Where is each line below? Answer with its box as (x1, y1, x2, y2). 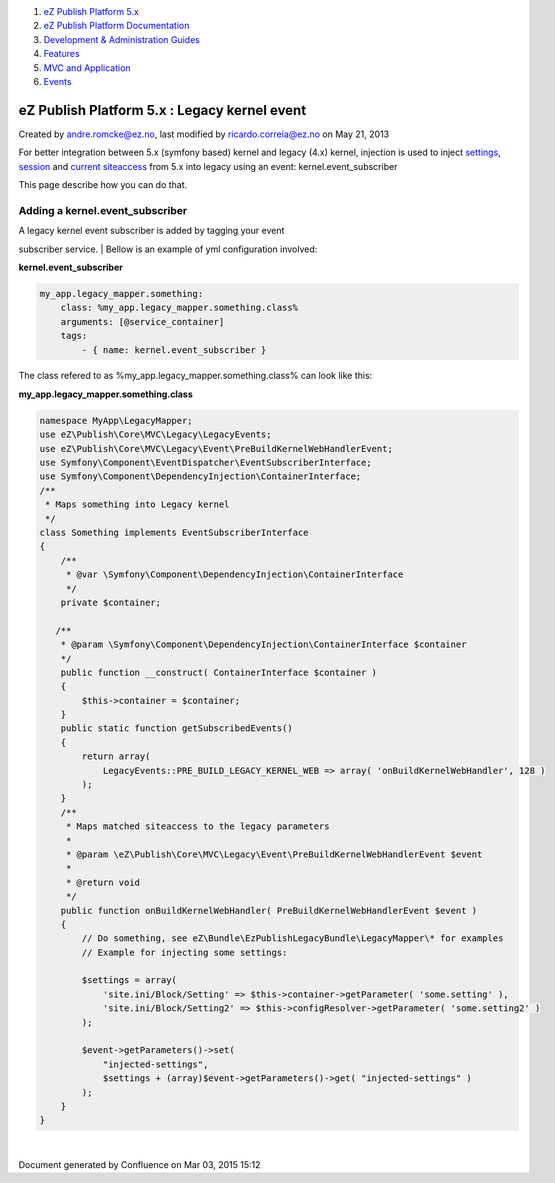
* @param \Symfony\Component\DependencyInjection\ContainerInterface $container (60, 639, 467, 650)
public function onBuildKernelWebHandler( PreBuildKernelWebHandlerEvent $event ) (60, 905, 478, 916)
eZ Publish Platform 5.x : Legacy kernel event (18, 101, 307, 119)
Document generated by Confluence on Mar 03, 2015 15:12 (18, 1158, 261, 1170)
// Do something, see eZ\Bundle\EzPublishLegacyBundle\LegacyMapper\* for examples (81, 933, 504, 944)
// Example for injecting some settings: (81, 946, 288, 958)
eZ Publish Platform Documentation (43, 20, 190, 32)
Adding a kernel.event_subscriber (18, 203, 188, 217)
